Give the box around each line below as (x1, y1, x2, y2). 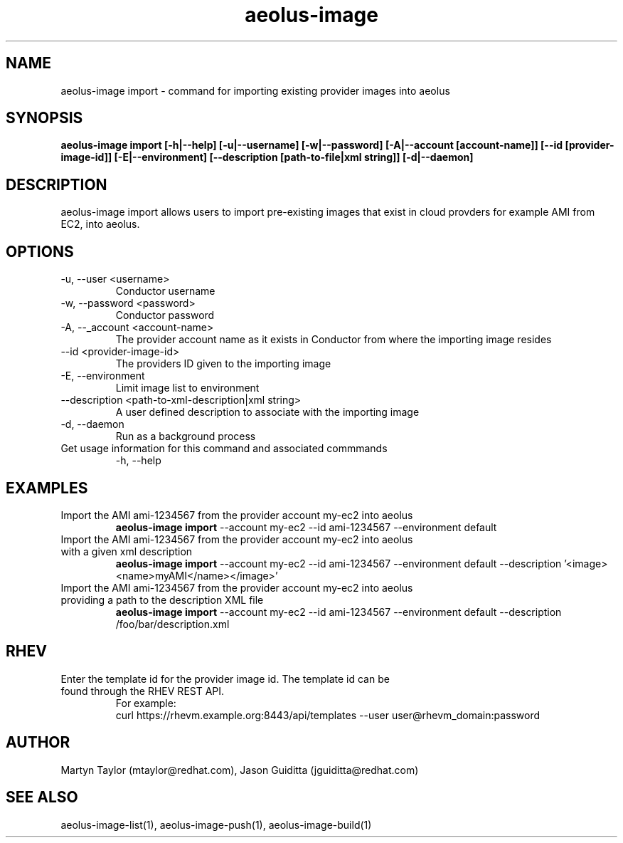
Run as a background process (115, 430, 256, 443)
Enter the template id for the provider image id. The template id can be (60, 672, 390, 685)
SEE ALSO (6, 788, 78, 807)
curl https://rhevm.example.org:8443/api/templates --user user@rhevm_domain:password (115, 708, 541, 721)
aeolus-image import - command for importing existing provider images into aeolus (60, 84, 450, 97)
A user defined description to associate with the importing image (115, 406, 420, 419)
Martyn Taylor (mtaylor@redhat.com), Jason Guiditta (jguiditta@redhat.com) (60, 763, 419, 776)
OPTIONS (6, 242, 74, 261)
